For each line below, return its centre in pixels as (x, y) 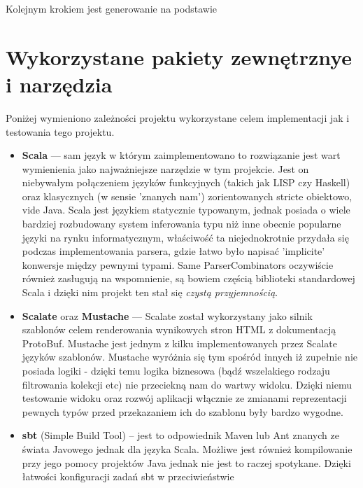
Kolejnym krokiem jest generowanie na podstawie (111, 8)
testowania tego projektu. (60, 131)
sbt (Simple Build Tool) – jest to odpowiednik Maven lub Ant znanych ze (180, 435)
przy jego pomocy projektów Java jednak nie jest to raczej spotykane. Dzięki (186, 462)
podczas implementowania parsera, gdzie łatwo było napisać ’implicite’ (173, 251)
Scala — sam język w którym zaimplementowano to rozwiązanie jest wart (181, 155)
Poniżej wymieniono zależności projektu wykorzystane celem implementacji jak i (178, 117)
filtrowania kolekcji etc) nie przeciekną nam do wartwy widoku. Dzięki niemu (187, 384)
